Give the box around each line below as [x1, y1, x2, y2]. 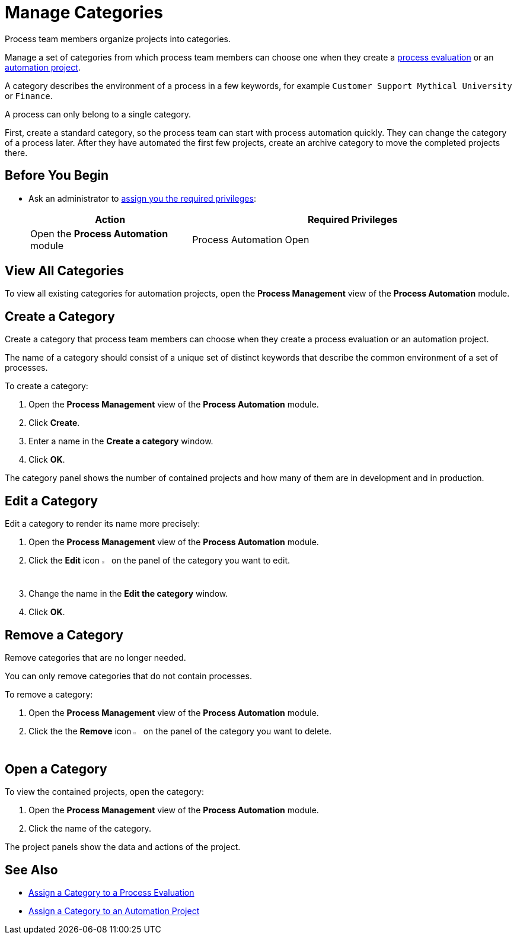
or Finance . [5, 90, 53, 101]
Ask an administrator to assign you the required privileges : [28, 193, 256, 203]
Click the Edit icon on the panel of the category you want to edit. [28, 555, 291, 566]
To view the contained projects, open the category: [5, 787, 204, 797]
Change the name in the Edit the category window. [28, 588, 228, 599]
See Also [5, 862, 58, 877]
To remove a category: [5, 689, 93, 700]
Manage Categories [5, 2, 163, 23]
